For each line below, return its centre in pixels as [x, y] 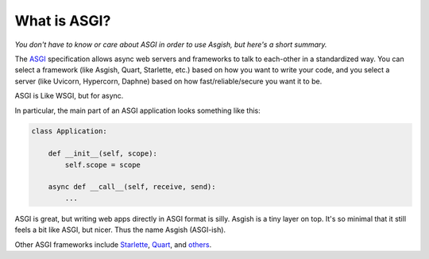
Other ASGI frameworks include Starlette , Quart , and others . [113, 244]
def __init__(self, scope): [103, 154]
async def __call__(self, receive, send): [132, 187]
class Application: [69, 131]
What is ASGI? [63, 21]
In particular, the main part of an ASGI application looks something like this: [138, 110]
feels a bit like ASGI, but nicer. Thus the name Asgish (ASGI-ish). [120, 230]
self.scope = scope [102, 164]
